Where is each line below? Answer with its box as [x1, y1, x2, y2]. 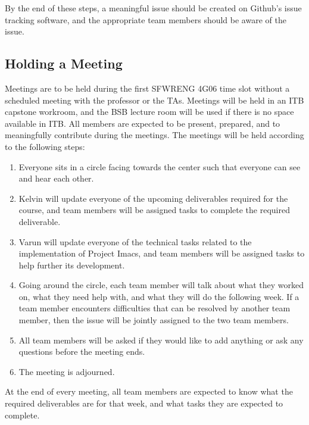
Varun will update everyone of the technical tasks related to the [18, 235, 252, 248]
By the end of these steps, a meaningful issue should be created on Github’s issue [5, 2, 302, 14]
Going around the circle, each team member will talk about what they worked [18, 279, 304, 291]
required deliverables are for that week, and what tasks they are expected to [5, 397, 283, 410]
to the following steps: [5, 140, 85, 152]
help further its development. [18, 258, 125, 271]
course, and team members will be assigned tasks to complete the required [18, 204, 290, 216]
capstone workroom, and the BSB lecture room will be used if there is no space [5, 105, 294, 118]
